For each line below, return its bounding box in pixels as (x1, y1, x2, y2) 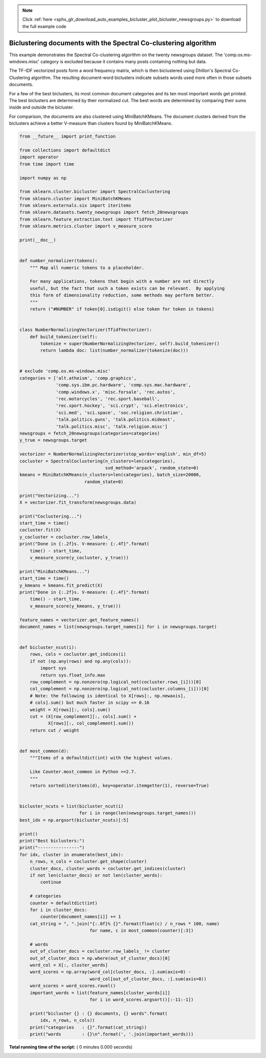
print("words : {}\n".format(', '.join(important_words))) (30, 1031, 194, 1037)
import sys (40, 665, 66, 671)
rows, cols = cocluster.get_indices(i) (30, 651, 127, 657)
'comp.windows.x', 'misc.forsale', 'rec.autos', (56, 389, 176, 395)
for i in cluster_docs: (30, 907, 87, 912)
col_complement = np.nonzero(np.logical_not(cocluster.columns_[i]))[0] (30, 686, 209, 692)
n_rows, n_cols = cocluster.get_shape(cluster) (30, 859, 147, 865)
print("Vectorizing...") (19, 492, 80, 498)
